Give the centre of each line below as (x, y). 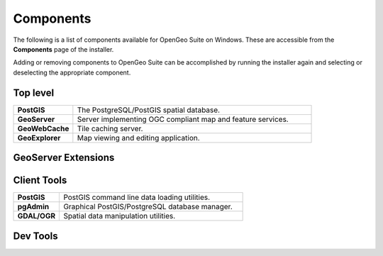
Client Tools (40, 180)
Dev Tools (35, 236)
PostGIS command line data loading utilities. (137, 197)
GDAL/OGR (37, 216)
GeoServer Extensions (64, 158)
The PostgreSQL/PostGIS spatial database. (148, 110)
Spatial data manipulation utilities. (120, 216)
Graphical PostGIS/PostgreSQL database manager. (148, 207)
